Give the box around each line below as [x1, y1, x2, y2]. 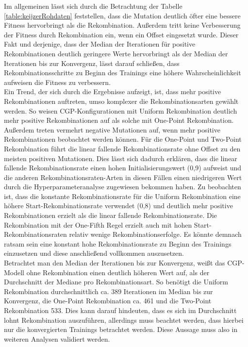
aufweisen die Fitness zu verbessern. [4, 77, 111, 87]
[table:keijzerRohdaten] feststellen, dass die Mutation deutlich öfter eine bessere [4, 10, 241, 20]
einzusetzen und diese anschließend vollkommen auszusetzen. [4, 248, 184, 258]
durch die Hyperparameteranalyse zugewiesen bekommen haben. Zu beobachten [4, 182, 241, 192]
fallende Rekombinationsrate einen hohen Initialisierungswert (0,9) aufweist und [4, 163, 242, 173]
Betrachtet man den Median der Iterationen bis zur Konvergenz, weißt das [4, 258, 225, 268]
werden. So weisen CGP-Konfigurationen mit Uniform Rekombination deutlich [4, 105, 237, 116]
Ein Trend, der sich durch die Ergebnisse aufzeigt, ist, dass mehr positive [4, 86, 221, 97]
